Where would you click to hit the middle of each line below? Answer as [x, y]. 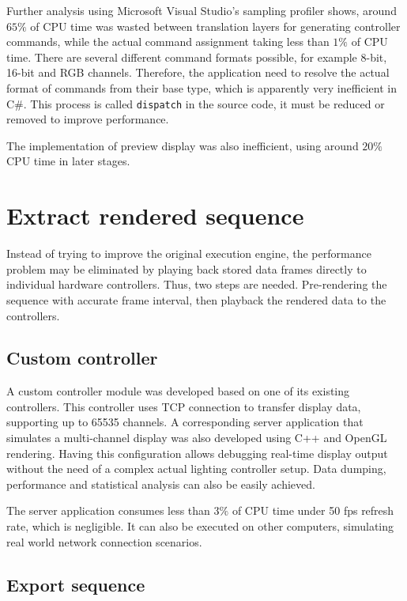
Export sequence [76, 584]
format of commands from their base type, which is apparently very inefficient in [202, 87]
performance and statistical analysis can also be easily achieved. [161, 484]
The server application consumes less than [108, 510]
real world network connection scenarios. [104, 541]
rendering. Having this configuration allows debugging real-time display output [197, 453]
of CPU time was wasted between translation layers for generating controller [215, 26]
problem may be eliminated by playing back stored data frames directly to [187, 268]
